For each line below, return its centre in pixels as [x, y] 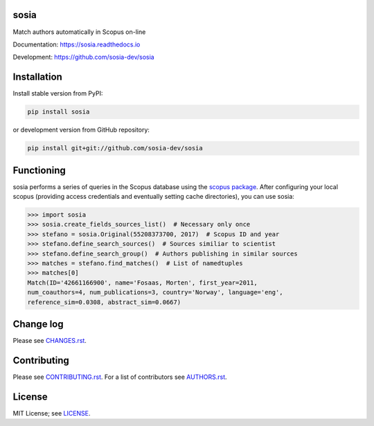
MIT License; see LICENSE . [52, 413]
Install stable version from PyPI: [58, 94]
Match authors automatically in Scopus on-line [79, 32]
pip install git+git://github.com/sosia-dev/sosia [115, 148]
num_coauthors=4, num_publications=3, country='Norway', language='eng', [155, 292]
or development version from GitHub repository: [81, 130]
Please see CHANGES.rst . [50, 341]
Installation [37, 77]
